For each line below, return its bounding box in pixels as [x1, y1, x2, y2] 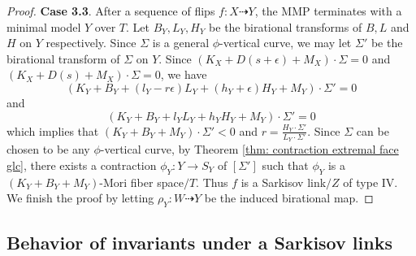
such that [262, 156, 309, 173]
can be [356, 122, 389, 139]
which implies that [6, 122, 99, 139]
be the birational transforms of [209, 18, 362, 35]
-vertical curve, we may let [219, 34, 352, 51]
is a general [152, 34, 210, 51]
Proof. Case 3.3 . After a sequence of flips [6, 2, 215, 19]
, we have [160, 66, 207, 83]
